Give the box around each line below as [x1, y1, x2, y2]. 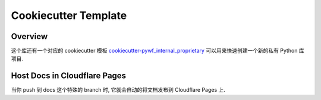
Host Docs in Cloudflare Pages [11, 71, 127, 81]
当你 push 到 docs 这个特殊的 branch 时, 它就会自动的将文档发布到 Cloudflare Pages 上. [11, 86, 226, 93]
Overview [11, 31, 48, 41]
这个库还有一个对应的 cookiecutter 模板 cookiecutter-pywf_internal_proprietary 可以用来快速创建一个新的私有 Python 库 [11, 47, 304, 54]
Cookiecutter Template [11, 9, 127, 22]
